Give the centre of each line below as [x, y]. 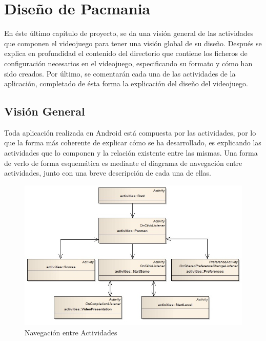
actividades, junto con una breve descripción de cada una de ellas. [108, 173]
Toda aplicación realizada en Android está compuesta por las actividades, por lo [130, 132]
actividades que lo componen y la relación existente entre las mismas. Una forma [131, 153]
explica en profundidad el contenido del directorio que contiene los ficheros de [126, 53]
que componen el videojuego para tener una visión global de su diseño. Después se [133, 43]
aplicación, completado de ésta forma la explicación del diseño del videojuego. [126, 83]
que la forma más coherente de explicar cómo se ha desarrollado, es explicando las [133, 143]
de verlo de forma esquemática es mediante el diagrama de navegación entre [123, 163]
